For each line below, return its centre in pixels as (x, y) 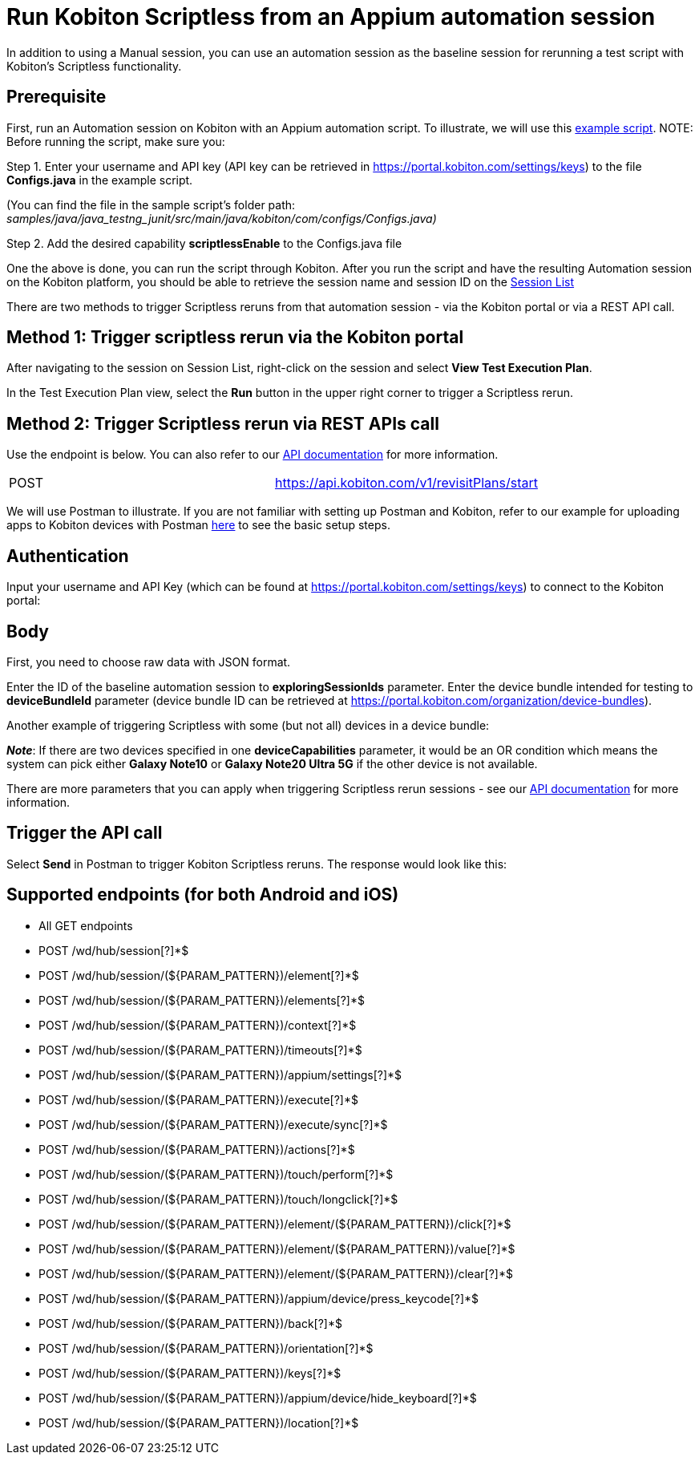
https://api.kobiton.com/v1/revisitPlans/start (406, 483)
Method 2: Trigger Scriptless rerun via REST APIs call (223, 423)
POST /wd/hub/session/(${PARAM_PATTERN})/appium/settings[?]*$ (220, 1075)
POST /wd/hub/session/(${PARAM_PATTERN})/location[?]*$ (199, 1423)
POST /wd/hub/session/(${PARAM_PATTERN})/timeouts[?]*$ (200, 1050)
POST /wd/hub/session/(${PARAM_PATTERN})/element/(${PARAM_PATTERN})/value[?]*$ (277, 1249)
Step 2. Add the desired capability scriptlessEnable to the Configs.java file (204, 243)
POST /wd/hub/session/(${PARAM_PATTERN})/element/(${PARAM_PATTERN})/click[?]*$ (275, 1224)
